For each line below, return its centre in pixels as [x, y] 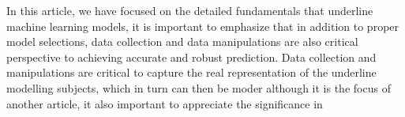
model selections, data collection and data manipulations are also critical [182, 42]
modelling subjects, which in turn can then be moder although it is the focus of [199, 87]
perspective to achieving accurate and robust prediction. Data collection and [191, 57]
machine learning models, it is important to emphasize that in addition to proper [203, 26]
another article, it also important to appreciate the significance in [165, 103]
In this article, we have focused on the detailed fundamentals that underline [190, 10]
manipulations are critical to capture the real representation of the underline [191, 72]
